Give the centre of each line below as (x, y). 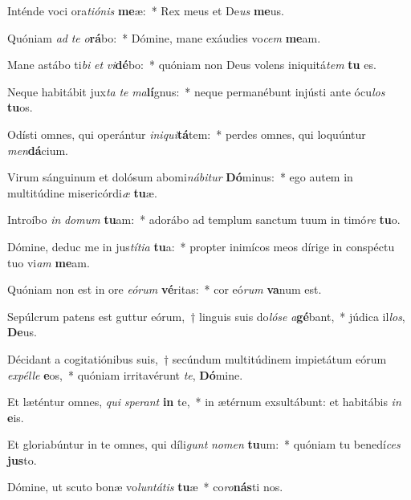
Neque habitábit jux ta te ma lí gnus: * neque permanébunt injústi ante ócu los (196, 91)
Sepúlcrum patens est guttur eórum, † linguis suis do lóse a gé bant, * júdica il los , (206, 316)
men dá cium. (38, 150)
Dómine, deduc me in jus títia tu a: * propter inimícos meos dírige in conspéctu (201, 246)
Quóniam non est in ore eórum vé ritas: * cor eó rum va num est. (165, 289)
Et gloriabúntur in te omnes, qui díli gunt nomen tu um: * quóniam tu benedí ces (204, 444)
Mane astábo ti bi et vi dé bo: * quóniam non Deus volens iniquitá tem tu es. (192, 65)
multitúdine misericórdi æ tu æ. (82, 192)
